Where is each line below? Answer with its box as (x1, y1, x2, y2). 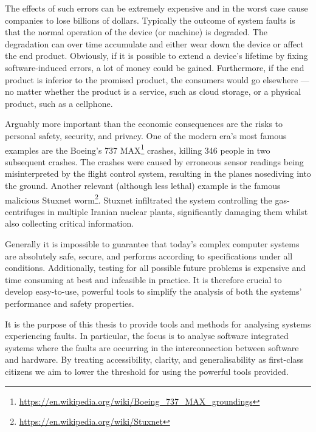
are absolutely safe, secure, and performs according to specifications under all (5, 249, 293, 262)
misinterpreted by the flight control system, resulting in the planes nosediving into (5, 167, 311, 180)
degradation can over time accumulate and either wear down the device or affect (5, 37, 304, 50)
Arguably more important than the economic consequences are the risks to (5, 117, 283, 130)
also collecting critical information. (5, 217, 134, 230)
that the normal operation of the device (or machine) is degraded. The (5, 26, 267, 38)
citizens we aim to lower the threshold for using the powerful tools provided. (5, 365, 289, 377)
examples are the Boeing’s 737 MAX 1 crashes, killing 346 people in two (5, 142, 270, 156)
